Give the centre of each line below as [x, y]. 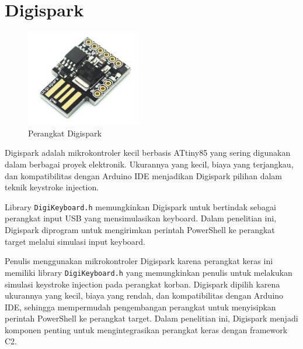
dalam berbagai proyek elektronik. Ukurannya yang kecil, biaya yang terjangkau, [149, 164]
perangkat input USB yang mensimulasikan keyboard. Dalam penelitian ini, [141, 218]
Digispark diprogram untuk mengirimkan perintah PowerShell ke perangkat [140, 230]
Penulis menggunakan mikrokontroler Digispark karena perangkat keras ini [139, 261]
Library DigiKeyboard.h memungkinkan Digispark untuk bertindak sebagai [141, 206]
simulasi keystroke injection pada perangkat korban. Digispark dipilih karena [142, 284]
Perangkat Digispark [65, 133]
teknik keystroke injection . [52, 187]
